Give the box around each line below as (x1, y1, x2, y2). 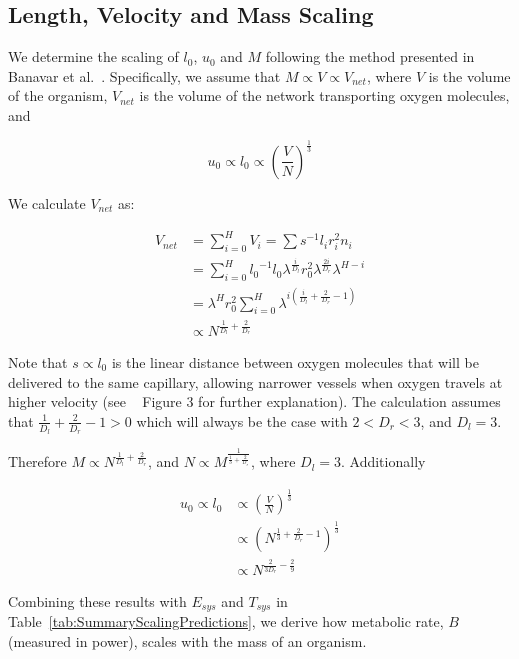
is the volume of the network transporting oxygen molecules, (139, 85, 510, 106)
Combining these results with (8, 590, 187, 611)
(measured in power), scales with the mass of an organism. (8, 630, 367, 651)
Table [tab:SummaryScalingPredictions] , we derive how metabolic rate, (8, 611, 444, 632)
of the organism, (8, 85, 108, 106)
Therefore (8, 451, 67, 472)
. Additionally (341, 451, 426, 472)
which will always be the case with (136, 410, 348, 431)
